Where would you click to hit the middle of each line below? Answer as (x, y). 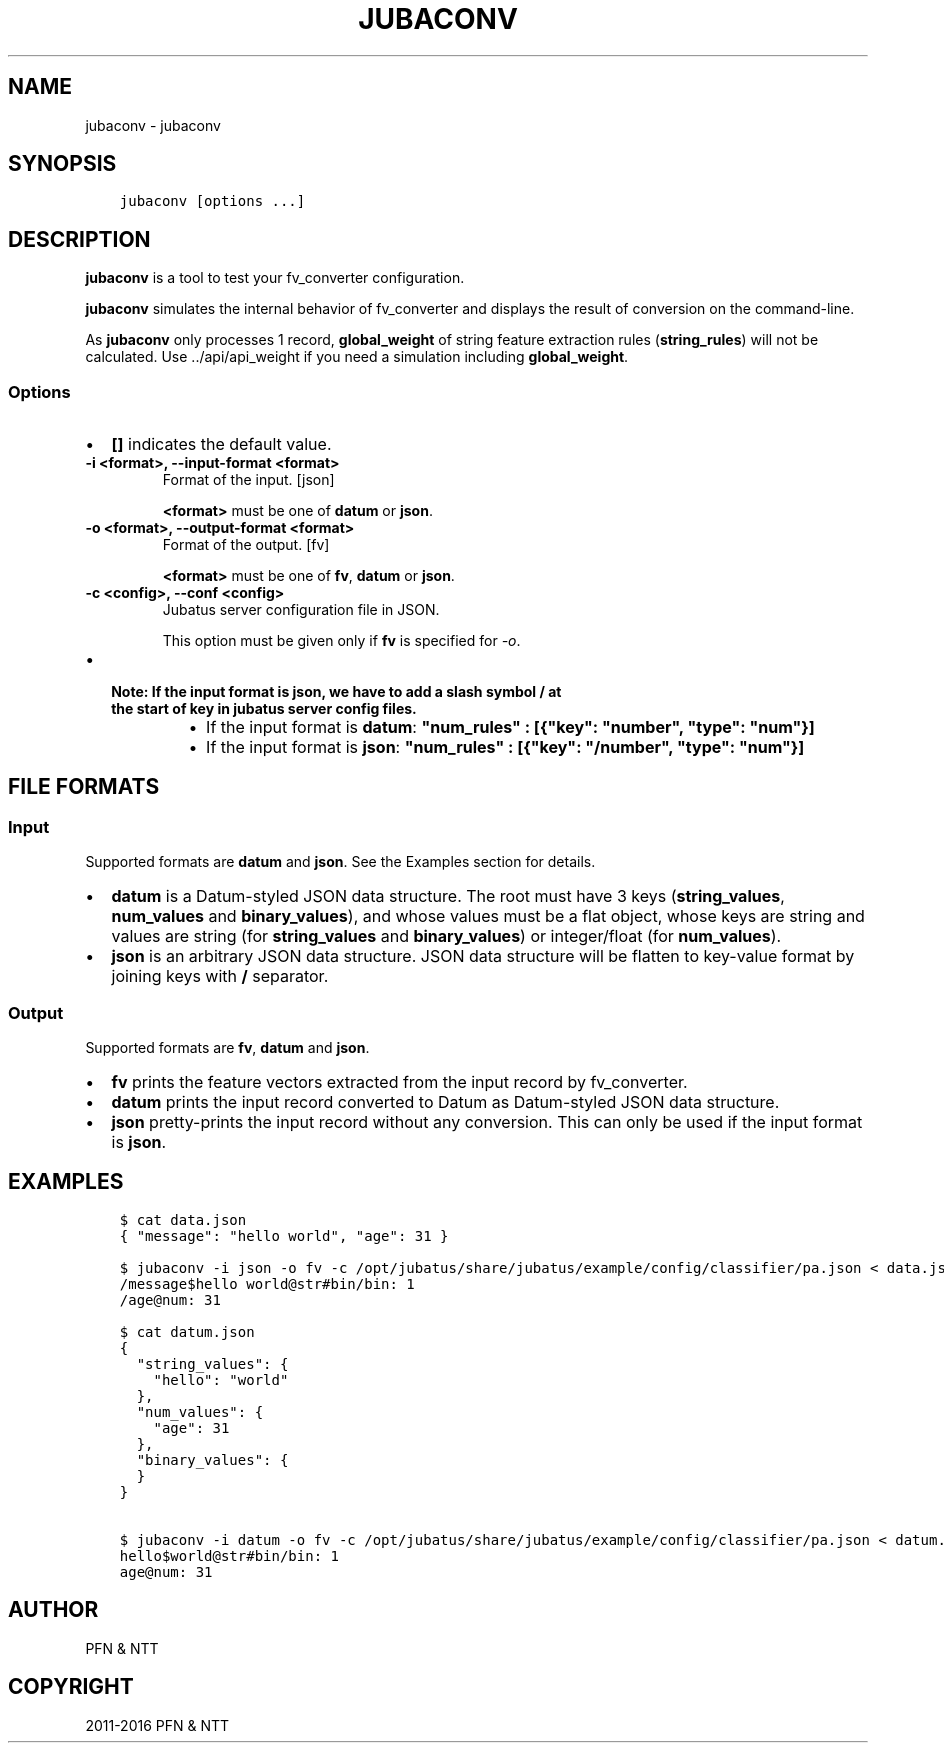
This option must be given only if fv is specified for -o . (341, 641)
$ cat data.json (183, 1219)
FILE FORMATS (84, 787)
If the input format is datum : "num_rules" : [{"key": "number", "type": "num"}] (510, 727)
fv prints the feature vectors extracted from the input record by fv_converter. (399, 1082)
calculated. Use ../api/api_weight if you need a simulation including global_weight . (357, 357)
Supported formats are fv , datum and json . (227, 1047)
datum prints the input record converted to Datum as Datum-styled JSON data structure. (445, 1102)
